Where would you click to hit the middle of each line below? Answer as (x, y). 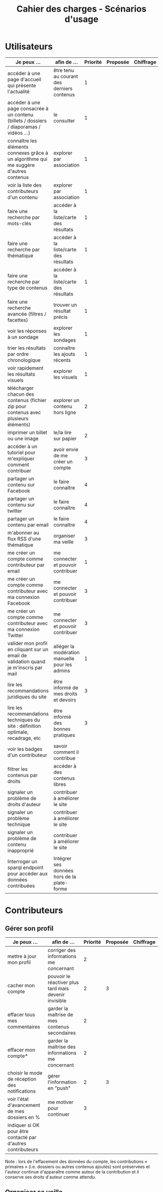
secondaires (62, 1033)
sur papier (65, 438)
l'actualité (19, 91)
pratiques (64, 735)
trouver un (65, 305)
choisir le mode (25, 1073)
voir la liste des (25, 185)
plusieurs (18, 418)
